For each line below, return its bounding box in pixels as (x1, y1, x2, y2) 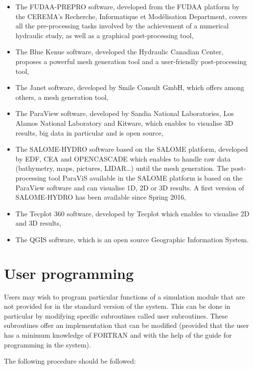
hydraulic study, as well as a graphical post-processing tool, (15, 30, 194, 40)
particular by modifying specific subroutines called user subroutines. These (4, 310, 228, 321)
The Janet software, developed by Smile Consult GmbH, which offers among (15, 82, 245, 92)
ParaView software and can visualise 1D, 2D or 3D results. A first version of (15, 182, 244, 192)
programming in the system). (4, 339, 91, 349)
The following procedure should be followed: (4, 356, 136, 366)
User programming (4, 263, 134, 283)
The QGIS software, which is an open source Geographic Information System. (15, 234, 249, 244)
